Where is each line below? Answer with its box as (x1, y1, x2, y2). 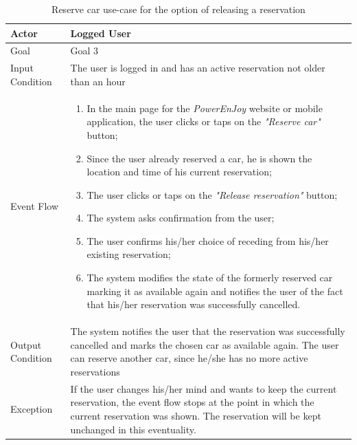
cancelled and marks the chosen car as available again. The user (70, 337, 339, 351)
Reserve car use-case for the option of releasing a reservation (51, 2, 306, 16)
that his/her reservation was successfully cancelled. (87, 297, 301, 312)
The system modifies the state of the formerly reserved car (87, 270, 333, 285)
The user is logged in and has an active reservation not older (70, 61, 325, 75)
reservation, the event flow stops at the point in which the (70, 395, 314, 409)
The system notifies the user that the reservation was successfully (70, 324, 345, 338)
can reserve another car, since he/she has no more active (70, 351, 308, 365)
